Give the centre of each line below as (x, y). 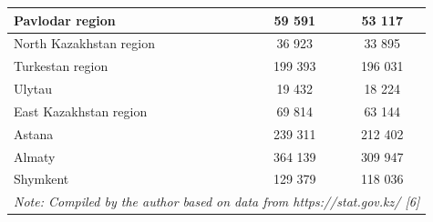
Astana (34, 133)
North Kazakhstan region (84, 43)
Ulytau (33, 89)
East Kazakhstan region (81, 111)
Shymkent (41, 179)
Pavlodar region (65, 20)
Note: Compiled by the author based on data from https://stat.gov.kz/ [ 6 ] (217, 202)
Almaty (35, 156)
